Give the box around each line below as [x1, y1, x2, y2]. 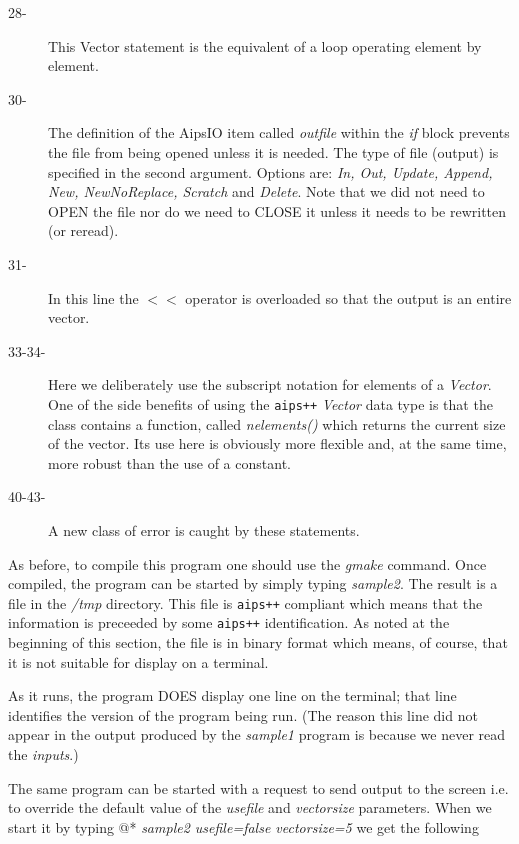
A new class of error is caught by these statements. [48, 519, 360, 540]
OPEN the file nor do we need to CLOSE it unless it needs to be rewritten [48, 200, 507, 221]
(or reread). [48, 220, 119, 241]
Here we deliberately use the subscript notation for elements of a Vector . [48, 374, 492, 395]
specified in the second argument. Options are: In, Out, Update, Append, [48, 161, 493, 182]
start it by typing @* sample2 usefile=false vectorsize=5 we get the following [8, 816, 479, 837]
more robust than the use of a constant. [48, 452, 291, 473]
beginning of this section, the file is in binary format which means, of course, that [8, 632, 508, 653]
